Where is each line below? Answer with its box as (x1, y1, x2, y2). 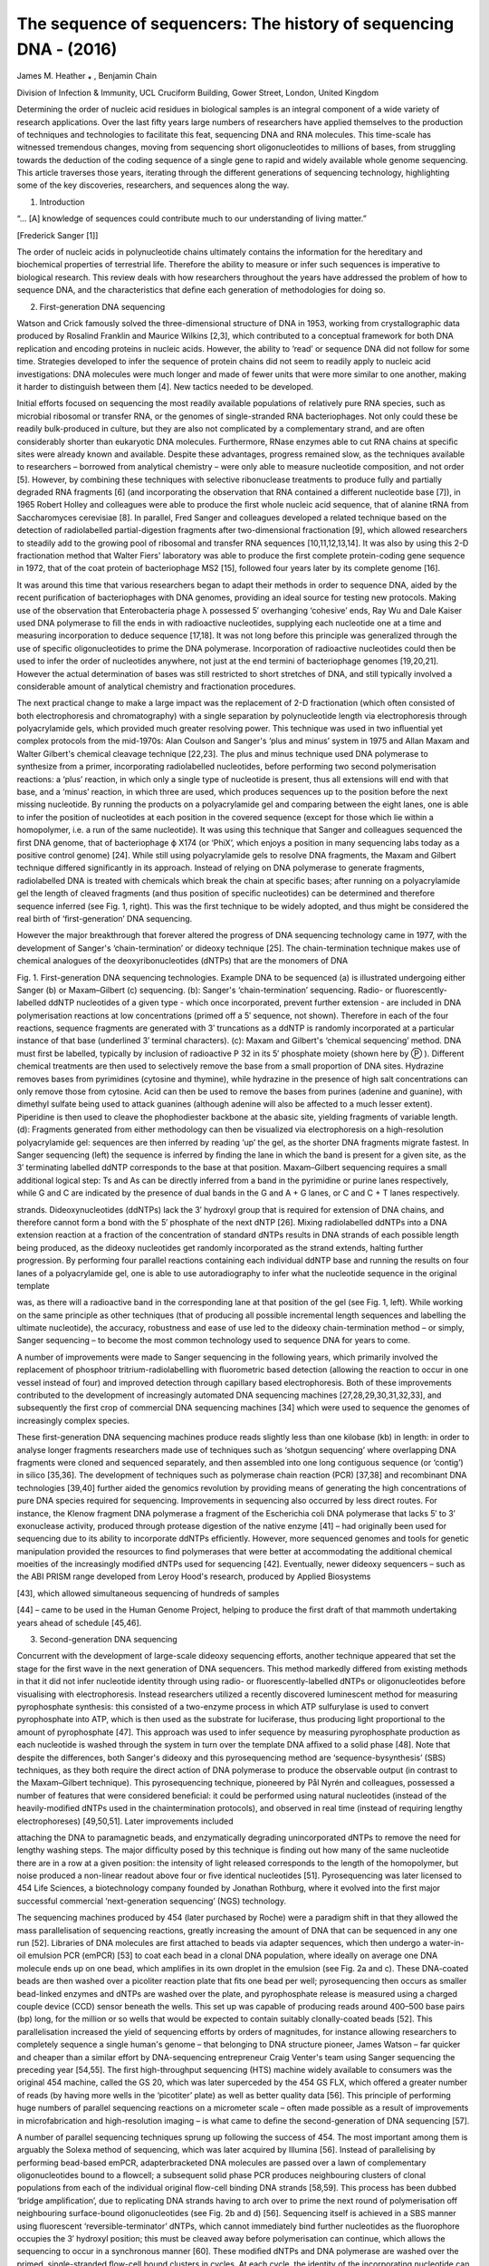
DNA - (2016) (16, 39, 118, 59)
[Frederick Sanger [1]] (16, 229, 99, 240)
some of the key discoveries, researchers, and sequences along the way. (16, 179, 290, 190)
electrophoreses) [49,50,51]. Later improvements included (16, 1816, 234, 1826)
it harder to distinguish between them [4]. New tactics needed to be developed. (16, 381, 314, 392)
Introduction (39, 196, 85, 208)
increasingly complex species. (16, 1415, 130, 1426)
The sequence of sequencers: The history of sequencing (16, 14, 455, 34)
